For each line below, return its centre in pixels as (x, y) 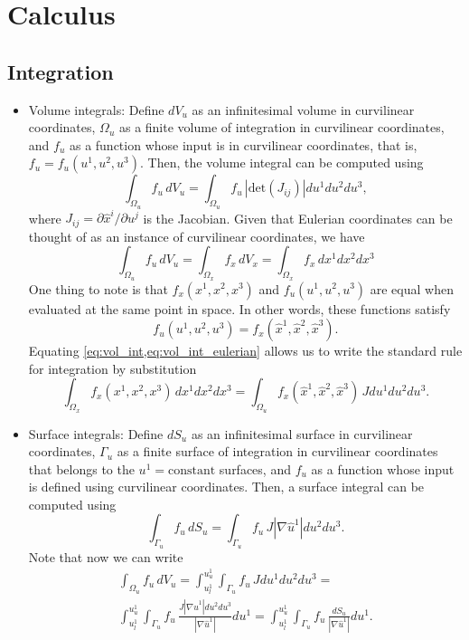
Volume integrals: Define (96, 109)
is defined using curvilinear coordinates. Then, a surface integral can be (226, 487)
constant (192, 470)
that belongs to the (81, 468)
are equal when (412, 288)
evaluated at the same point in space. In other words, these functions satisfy (239, 308)
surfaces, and (255, 468)
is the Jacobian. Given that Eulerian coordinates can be (298, 218)
